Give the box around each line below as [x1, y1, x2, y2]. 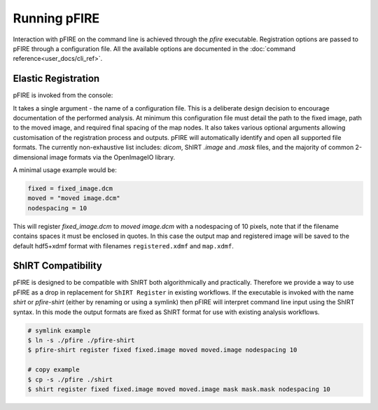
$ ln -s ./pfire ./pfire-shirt [27, 336, 136, 344]
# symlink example [27, 326, 91, 334]
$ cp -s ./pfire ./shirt [27, 375, 113, 383]
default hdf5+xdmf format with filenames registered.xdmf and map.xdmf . [13, 241, 234, 250]
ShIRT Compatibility [13, 260, 103, 272]
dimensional [13, 153, 48, 161]
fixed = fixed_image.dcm [27, 184, 113, 192]
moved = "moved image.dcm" [27, 195, 120, 202]
